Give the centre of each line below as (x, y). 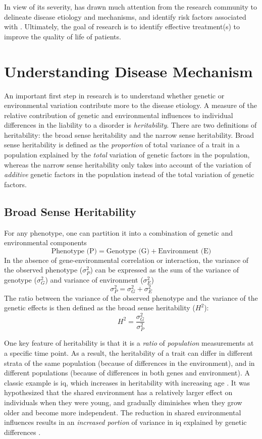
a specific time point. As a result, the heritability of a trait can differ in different (128, 352)
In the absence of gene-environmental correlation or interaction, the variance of (126, 260)
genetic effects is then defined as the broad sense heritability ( (100, 308)
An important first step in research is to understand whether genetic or (114, 95)
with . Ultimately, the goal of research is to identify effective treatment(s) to (122, 26)
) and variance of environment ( (94, 280)
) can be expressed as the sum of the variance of (165, 270)
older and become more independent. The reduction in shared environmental (123, 412)
